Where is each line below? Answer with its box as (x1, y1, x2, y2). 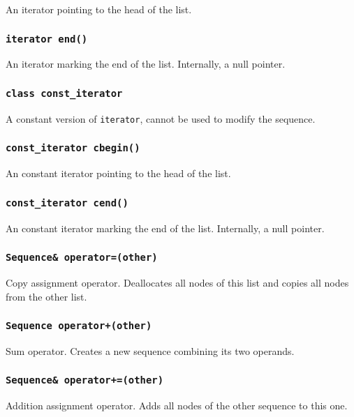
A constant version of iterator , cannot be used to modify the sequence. (6, 111, 316, 126)
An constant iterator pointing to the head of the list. (6, 166, 231, 181)
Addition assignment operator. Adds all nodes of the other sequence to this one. (6, 398, 348, 413)
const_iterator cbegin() (6, 142, 140, 154)
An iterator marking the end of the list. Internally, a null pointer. (6, 56, 286, 71)
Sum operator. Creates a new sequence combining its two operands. (6, 343, 295, 358)
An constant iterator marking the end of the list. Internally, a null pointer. (6, 220, 325, 235)
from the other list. (6, 289, 87, 303)
